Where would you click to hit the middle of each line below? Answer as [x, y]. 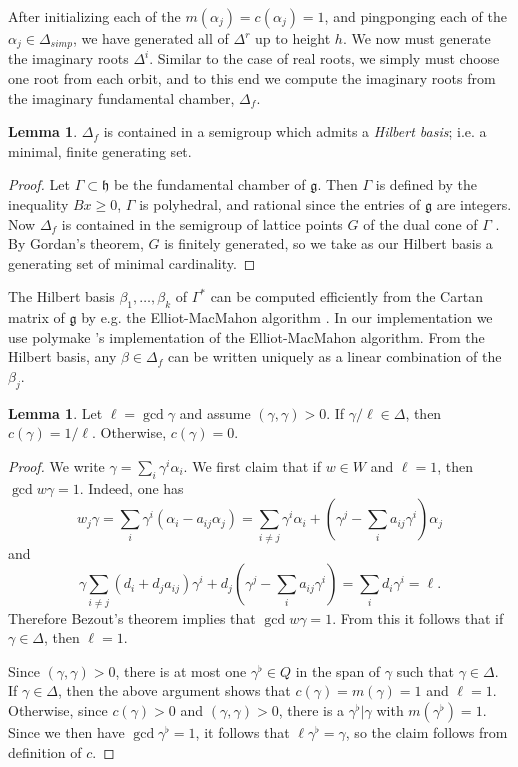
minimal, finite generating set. [100, 150]
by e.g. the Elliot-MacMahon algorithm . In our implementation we [287, 317]
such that [425, 670]
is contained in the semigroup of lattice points [202, 223]
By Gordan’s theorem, [76, 243]
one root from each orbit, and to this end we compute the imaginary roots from [252, 78]
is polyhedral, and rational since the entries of [280, 204]
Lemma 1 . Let [55, 412]
